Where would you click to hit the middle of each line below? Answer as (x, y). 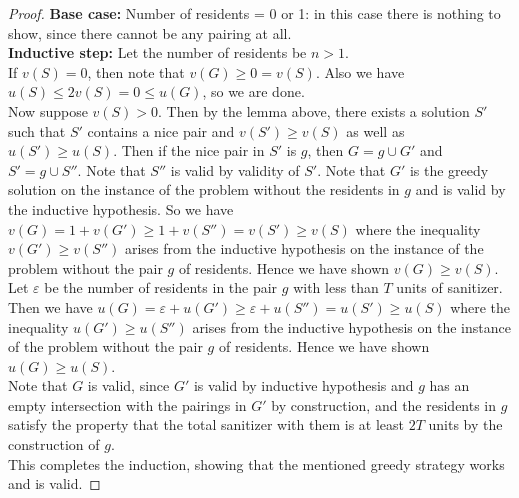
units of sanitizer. (449, 287)
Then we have (50, 306)
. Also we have (360, 71)
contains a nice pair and (161, 130)
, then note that (136, 71)
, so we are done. (253, 91)
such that (37, 130)
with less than (336, 287)
